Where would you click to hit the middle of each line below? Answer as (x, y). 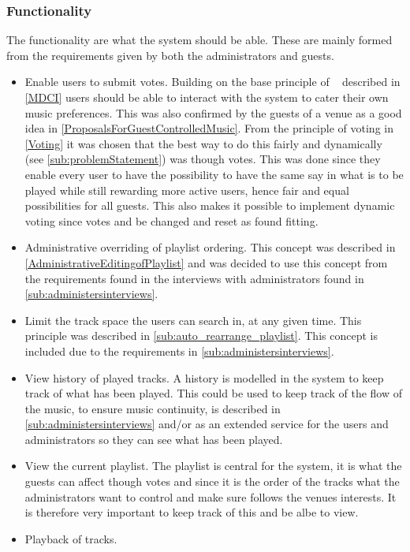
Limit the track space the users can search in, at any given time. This (193, 320)
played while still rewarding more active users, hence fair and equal (187, 190)
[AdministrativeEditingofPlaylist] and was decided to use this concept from (206, 262)
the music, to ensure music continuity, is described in (153, 408)
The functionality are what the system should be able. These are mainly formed (199, 40)
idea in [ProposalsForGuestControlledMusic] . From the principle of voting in (209, 128)
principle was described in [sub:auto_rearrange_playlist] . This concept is (201, 336)
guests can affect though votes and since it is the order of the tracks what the (212, 481)
